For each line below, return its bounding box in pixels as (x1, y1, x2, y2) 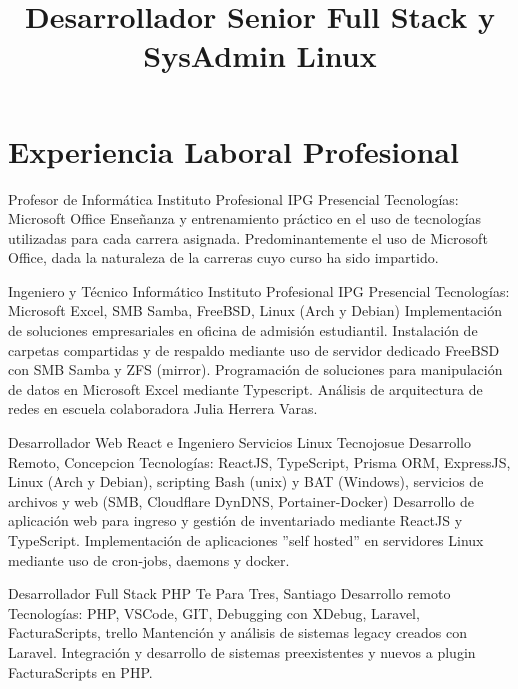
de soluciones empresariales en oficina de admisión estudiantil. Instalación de (8, 320, 478, 341)
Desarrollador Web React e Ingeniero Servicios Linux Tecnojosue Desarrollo (8, 432, 472, 453)
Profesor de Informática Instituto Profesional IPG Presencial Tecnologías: (8, 188, 459, 209)
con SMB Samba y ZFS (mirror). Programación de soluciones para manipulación (8, 359, 503, 380)
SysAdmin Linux (143, 35, 377, 76)
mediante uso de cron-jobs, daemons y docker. (8, 549, 290, 570)
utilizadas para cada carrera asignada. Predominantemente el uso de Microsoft (8, 227, 488, 248)
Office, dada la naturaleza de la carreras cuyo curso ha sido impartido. (8, 247, 439, 268)
